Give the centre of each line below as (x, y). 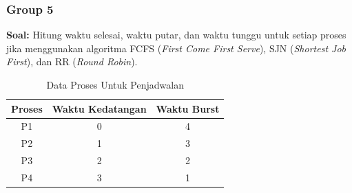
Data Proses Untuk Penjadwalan (115, 84)
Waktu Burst (188, 108)
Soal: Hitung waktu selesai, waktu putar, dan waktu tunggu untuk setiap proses (176, 35)
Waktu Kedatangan (99, 108)
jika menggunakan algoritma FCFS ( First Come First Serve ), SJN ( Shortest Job (176, 48)
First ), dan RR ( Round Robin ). (72, 61)
